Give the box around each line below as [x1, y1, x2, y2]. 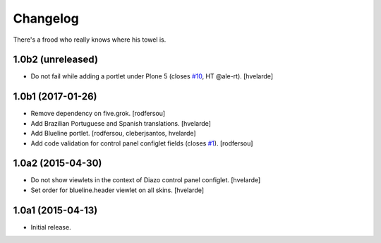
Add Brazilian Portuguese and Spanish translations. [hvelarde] [30, 119, 212, 127]
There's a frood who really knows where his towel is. [13, 35, 167, 44]
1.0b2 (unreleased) [13, 54, 99, 66]
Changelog [13, 11, 79, 26]
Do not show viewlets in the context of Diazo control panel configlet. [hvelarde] [30, 176, 261, 184]
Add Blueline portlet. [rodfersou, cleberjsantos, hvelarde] [30, 129, 197, 138]
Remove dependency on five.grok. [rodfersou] [30, 109, 166, 118]
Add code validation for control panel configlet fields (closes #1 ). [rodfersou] [30, 138, 253, 148]
